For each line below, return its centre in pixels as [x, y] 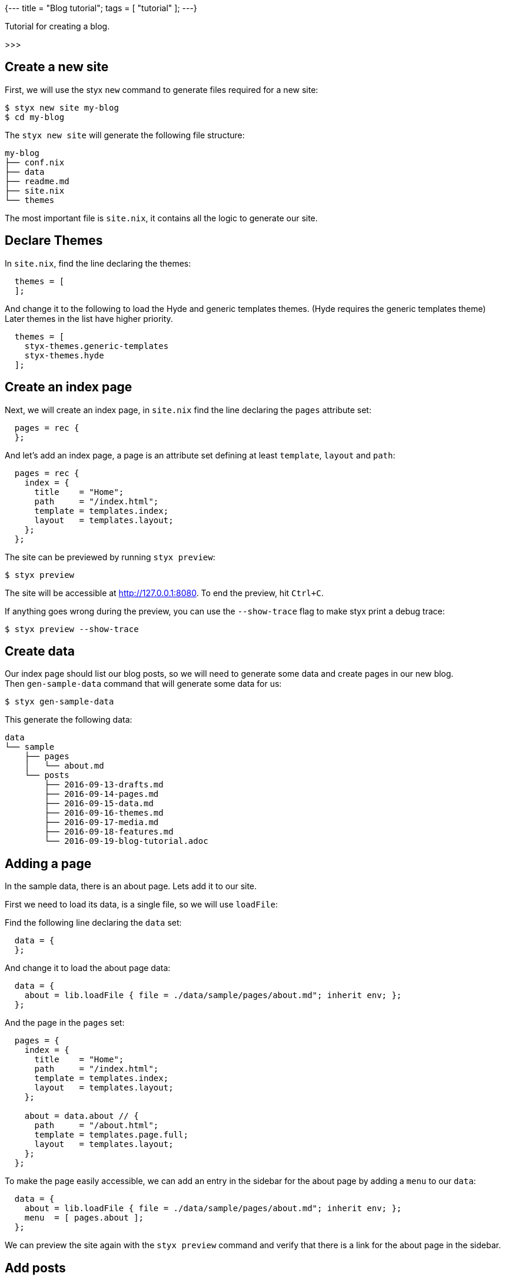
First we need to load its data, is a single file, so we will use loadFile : [141, 905]
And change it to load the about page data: [88, 968]
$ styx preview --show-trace [72, 629]
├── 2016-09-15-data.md [99, 804]
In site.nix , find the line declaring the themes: [98, 263]
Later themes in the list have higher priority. [89, 318]
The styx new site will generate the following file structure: [125, 135]
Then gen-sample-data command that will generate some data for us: [143, 684]
